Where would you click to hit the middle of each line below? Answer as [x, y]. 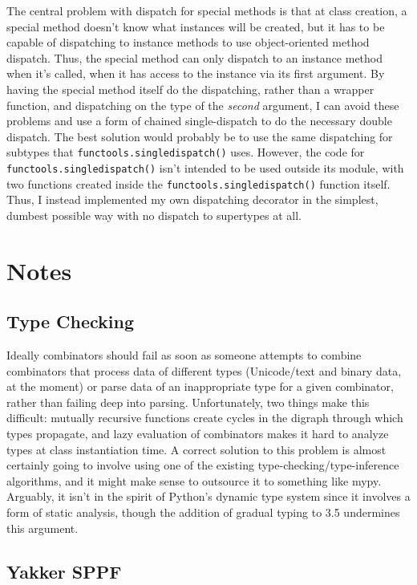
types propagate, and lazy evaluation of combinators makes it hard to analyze [198, 434]
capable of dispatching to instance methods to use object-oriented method [188, 42]
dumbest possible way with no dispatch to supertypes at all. [154, 215]
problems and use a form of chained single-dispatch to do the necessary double [199, 121]
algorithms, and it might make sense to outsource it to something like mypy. [194, 480]
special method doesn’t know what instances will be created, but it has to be [196, 26]
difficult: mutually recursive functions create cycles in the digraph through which [205, 418]
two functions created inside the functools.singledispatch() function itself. [198, 183]
